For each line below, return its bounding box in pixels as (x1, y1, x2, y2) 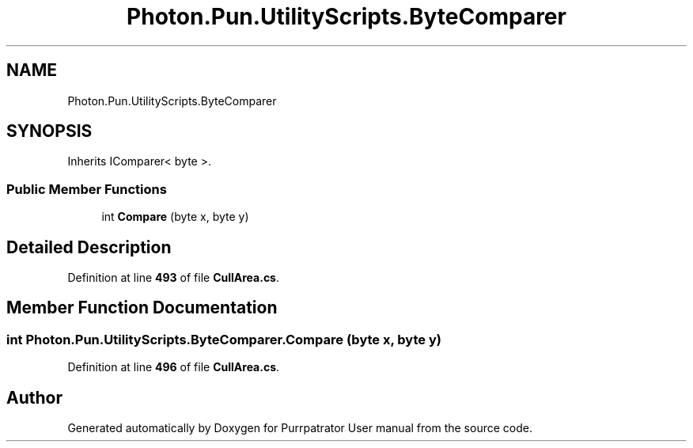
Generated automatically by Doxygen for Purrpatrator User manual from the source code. (67, 421, 532, 435)
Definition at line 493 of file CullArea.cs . (67, 271, 280, 285)
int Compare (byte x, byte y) (101, 210, 249, 224)
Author (6, 387, 62, 408)
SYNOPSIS (6, 121, 93, 142)
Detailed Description (6, 237, 172, 257)
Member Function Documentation (6, 298, 278, 318)
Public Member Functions (6, 180, 167, 197)
